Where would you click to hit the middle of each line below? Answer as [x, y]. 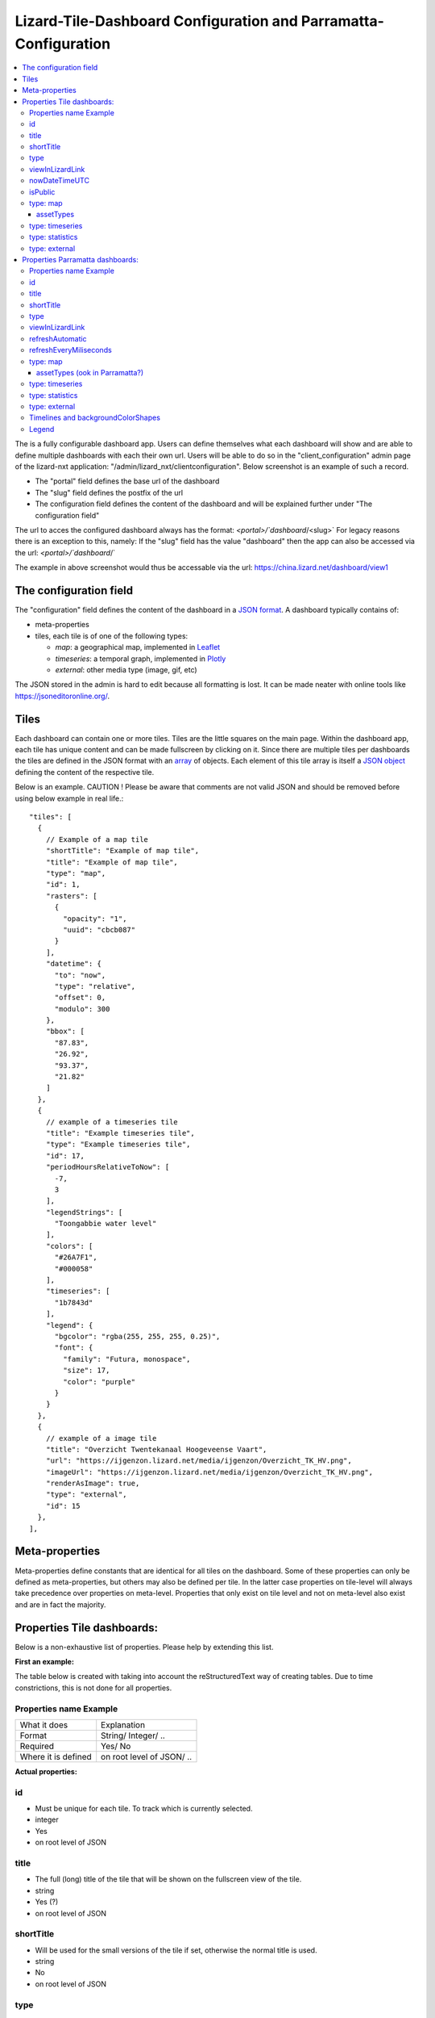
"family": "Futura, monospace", [127, 1359]
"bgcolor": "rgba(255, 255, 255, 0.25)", [137, 1336]
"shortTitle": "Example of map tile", [122, 851]
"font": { [74, 1348]
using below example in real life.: [69, 798]
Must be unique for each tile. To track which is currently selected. [144, 1809]
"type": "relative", [95, 986]
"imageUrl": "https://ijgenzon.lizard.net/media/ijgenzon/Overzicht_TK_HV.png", [209, 1472]
